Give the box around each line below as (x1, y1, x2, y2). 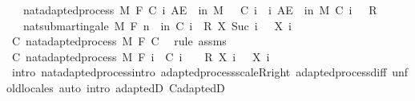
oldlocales (6, 79, 54, 95)
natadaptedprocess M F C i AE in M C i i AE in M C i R (22, 2, 377, 17)
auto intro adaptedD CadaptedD (58, 79, 225, 95)
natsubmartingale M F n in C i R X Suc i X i (22, 17, 292, 33)
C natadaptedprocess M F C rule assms (11, 33, 227, 49)
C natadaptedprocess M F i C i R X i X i (11, 48, 270, 64)
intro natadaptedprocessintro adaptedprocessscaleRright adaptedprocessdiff (11, 64, 387, 80)
